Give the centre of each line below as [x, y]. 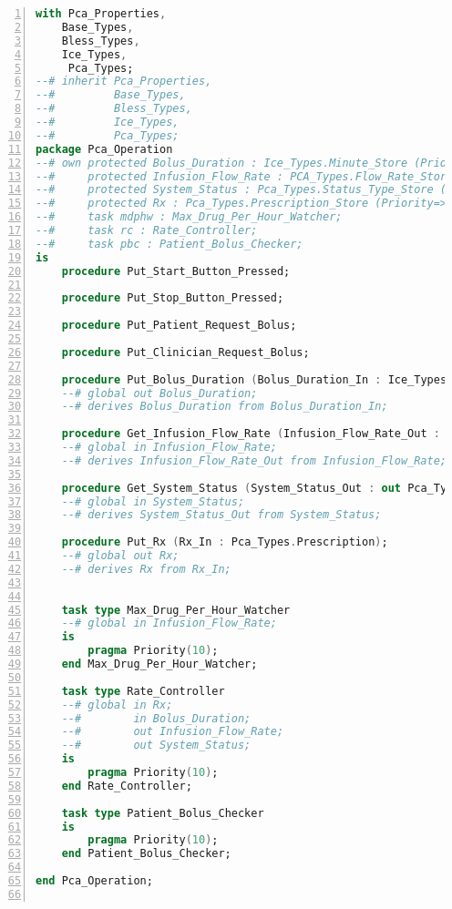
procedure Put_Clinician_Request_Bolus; [185, 352]
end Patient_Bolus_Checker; [146, 854]
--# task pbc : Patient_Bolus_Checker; [169, 244]
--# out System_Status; [156, 746]
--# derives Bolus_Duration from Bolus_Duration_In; [225, 407]
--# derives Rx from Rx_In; [146, 569]
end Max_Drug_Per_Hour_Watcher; [159, 664]
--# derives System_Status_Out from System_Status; [221, 515]
